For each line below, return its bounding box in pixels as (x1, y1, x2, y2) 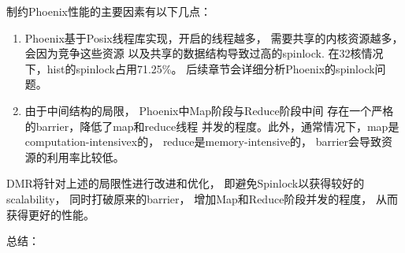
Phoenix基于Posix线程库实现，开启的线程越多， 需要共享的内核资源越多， (24, 29, 403, 46)
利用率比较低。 (46, 148, 124, 165)
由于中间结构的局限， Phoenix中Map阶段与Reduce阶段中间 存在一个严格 (24, 102, 394, 118)
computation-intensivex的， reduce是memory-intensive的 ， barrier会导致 (24, 133, 382, 150)
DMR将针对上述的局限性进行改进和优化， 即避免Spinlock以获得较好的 (6, 175, 365, 192)
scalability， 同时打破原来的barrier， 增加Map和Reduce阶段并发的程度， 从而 (6, 190, 399, 206)
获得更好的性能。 (6, 206, 95, 222)
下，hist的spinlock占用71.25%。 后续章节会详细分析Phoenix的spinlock (24, 60, 375, 76)
